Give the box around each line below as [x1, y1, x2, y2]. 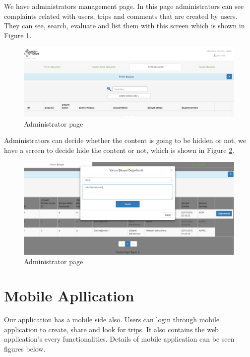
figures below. [4, 343, 46, 354]
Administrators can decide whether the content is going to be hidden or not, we [4, 135, 247, 145]
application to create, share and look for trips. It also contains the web [4, 324, 219, 334]
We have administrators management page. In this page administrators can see [4, 1, 244, 11]
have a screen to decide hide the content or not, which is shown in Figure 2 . [4, 144, 235, 155]
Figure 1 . [4, 30, 32, 40]
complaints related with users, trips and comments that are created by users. [4, 10, 238, 21]
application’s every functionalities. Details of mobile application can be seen [4, 334, 235, 344]
